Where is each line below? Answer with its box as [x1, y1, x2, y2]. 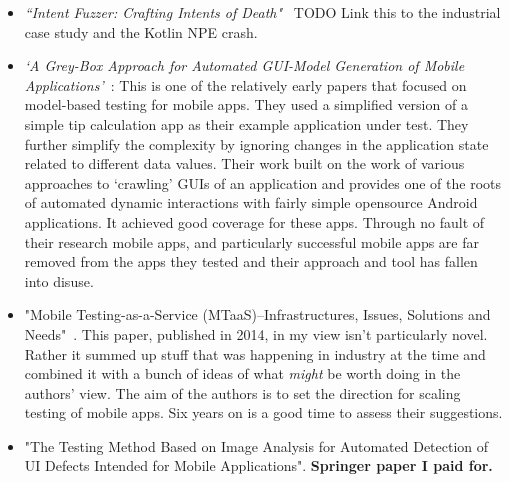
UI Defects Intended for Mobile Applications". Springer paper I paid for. [24, 455, 493, 476]
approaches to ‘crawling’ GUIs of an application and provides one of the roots [24, 172, 501, 193]
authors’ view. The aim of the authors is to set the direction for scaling [24, 382, 461, 403]
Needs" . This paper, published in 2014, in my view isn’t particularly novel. [24, 323, 488, 344]
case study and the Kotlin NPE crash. [24, 21, 258, 42]
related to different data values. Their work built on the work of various [24, 153, 465, 174]
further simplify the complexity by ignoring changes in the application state [24, 133, 489, 154]
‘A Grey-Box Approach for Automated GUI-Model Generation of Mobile [24, 55, 465, 76]
